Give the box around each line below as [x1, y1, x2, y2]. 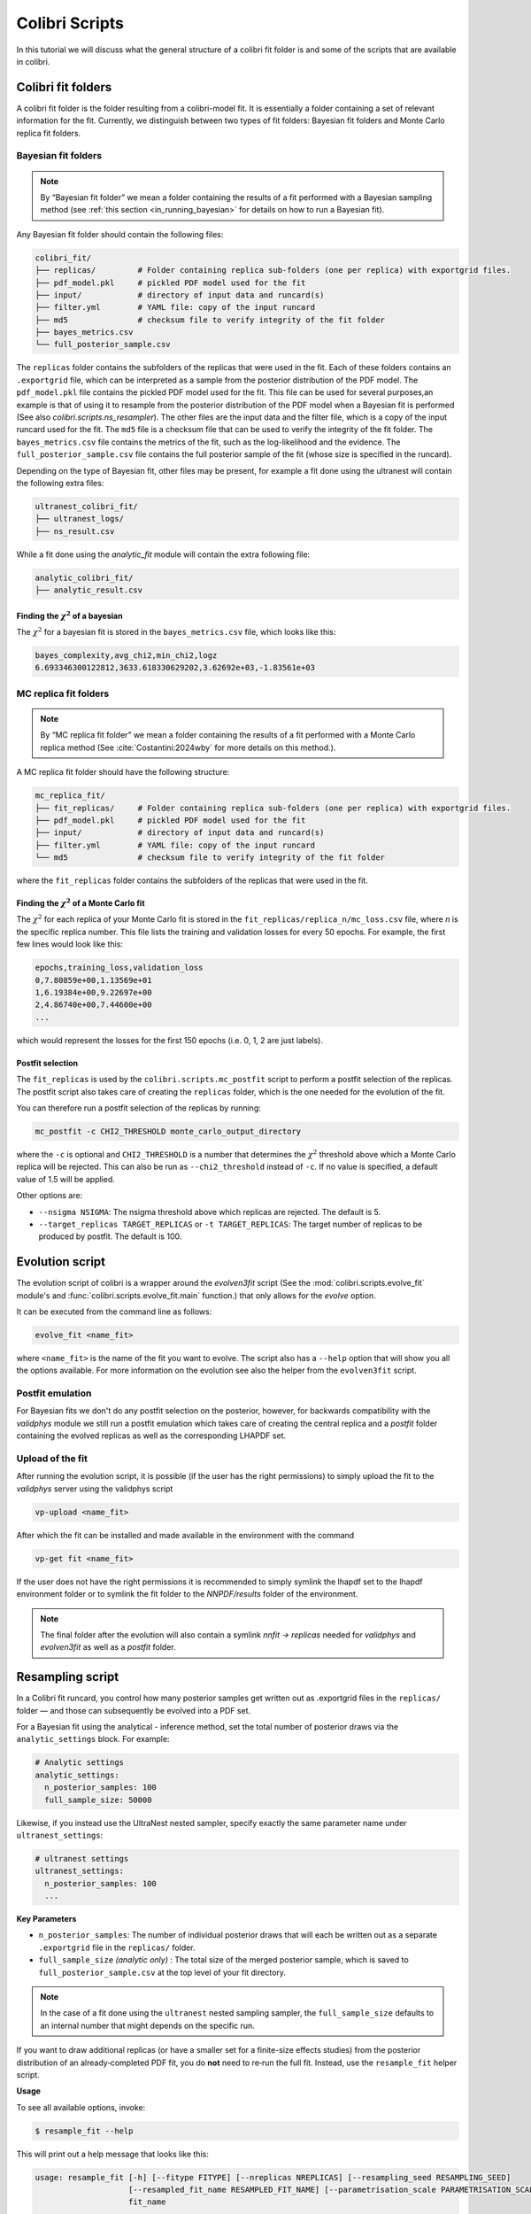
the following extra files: [16, 477, 104, 488]
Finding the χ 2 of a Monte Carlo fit [16, 896, 145, 909]
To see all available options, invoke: [16, 2102, 146, 2112]
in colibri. [16, 56, 50, 66]
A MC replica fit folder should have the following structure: [16, 767, 230, 778]
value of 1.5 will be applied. [16, 1173, 115, 1184]
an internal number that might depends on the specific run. [40, 2020, 256, 2031]
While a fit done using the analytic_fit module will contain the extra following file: [16, 549, 311, 560]
